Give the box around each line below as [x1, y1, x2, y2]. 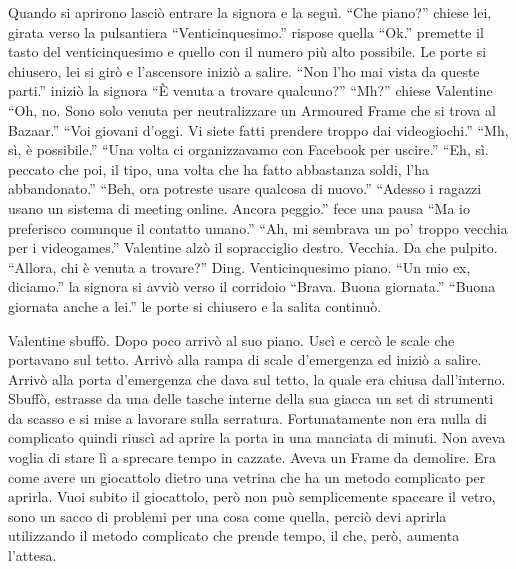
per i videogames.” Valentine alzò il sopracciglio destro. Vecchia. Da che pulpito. [8, 237, 498, 258]
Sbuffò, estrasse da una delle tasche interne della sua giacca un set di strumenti [8, 388, 494, 409]
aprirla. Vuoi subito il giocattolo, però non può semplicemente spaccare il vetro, [8, 486, 496, 507]
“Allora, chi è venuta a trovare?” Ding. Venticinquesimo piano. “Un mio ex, [8, 256, 471, 277]
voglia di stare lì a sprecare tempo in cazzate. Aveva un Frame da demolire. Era [8, 447, 497, 468]
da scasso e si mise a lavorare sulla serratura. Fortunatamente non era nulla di [8, 407, 487, 428]
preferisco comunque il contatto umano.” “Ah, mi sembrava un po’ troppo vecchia [8, 217, 508, 238]
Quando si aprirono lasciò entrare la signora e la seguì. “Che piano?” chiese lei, [8, 2, 492, 22]
